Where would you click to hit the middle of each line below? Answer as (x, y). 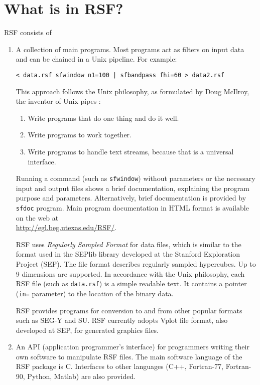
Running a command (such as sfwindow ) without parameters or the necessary (136, 178)
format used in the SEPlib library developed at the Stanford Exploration (128, 254)
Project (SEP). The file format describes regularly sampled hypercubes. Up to (136, 264)
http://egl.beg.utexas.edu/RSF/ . (66, 227)
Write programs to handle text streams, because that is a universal (131, 151)
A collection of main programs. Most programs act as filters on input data (130, 49)
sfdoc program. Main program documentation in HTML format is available (132, 207)
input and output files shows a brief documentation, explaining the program (133, 188)
